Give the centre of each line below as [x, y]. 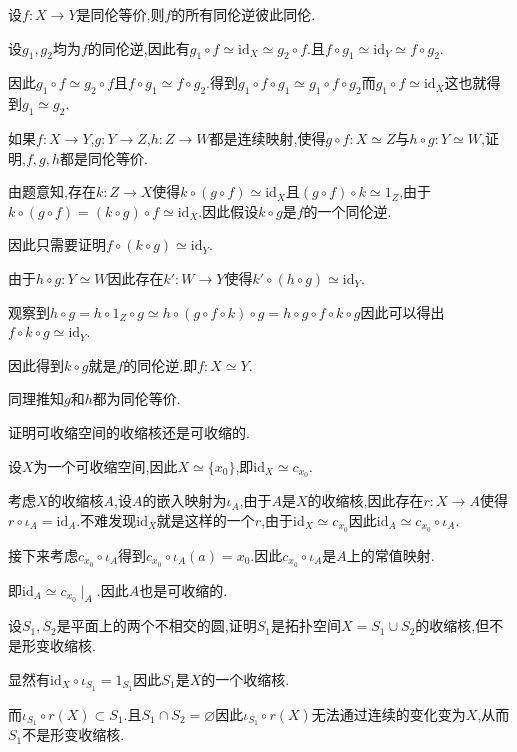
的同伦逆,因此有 [138, 47]
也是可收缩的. [183, 589]
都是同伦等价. [104, 157]
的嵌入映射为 [184, 500]
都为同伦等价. [136, 398]
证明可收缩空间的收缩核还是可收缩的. [129, 431]
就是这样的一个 [205, 519]
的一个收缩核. [245, 678]
